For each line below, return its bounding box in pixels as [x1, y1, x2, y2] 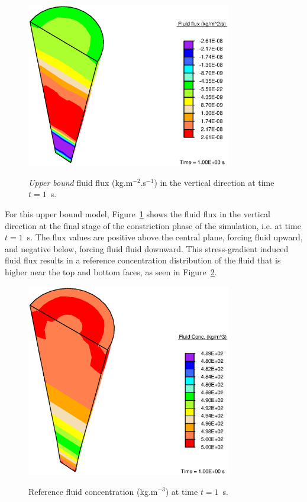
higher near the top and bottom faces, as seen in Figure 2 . [5, 266, 217, 278]
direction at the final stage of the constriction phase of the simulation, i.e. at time [5, 219, 301, 231]
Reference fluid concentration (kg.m [28, 485, 158, 497]
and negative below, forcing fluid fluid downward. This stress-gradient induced [5, 242, 289, 255]
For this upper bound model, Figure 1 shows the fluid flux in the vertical [5, 208, 270, 220]
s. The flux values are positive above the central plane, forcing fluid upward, [27, 231, 303, 243]
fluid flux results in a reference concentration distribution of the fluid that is [5, 254, 281, 266]
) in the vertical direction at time [154, 176, 274, 188]
